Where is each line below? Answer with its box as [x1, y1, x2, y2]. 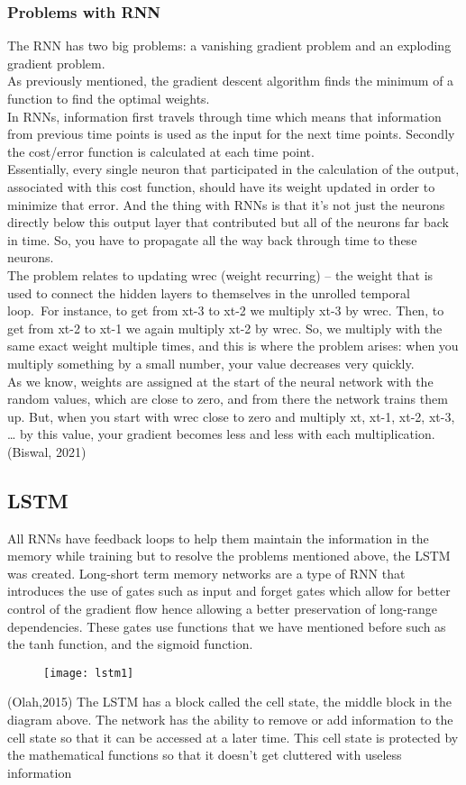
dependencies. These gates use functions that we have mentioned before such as [7, 616, 446, 635]
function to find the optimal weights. [7, 89, 210, 107]
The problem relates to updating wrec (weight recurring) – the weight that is [7, 265, 434, 284]
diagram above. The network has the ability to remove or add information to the [7, 710, 453, 729]
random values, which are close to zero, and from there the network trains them [7, 389, 448, 408]
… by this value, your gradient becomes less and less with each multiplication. [7, 424, 435, 443]
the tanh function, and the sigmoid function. [7, 634, 253, 653]
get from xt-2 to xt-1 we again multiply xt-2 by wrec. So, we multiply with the [7, 318, 443, 337]
